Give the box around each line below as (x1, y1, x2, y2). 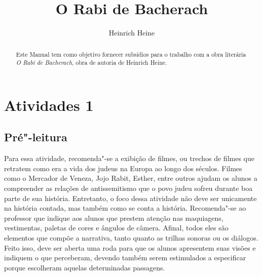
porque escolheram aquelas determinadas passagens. (4, 262, 165, 272)
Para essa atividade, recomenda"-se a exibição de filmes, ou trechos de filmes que (4, 153, 254, 164)
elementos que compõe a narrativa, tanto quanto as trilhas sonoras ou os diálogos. (4, 232, 258, 243)
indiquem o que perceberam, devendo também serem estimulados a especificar (4, 252, 246, 263)
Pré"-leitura (4, 129, 67, 145)
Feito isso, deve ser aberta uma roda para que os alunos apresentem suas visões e (4, 242, 256, 253)
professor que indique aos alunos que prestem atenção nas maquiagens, (4, 212, 223, 223)
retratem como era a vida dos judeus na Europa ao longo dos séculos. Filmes (4, 163, 242, 173)
